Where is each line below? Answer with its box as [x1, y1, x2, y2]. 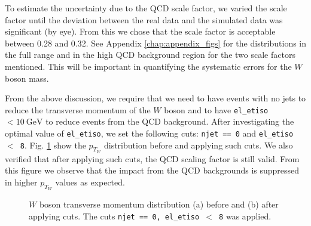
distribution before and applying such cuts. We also [103, 138, 293, 151]
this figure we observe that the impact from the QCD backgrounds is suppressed [5, 164, 300, 177]
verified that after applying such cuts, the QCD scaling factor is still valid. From [5, 152, 300, 165]
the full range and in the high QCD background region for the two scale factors [5, 48, 295, 61]
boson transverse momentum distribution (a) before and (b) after [39, 198, 279, 210]
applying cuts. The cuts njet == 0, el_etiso [29, 209, 200, 222]
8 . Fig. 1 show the [20, 138, 86, 151]
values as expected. [55, 176, 125, 188]
